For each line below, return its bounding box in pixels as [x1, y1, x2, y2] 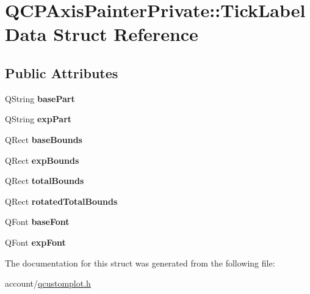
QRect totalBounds [5, 174, 84, 187]
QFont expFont [5, 235, 66, 248]
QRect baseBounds [5, 133, 82, 145]
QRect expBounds [5, 153, 79, 166]
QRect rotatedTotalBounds [5, 194, 118, 207]
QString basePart [5, 92, 75, 105]
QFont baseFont [5, 215, 70, 228]
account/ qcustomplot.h [5, 277, 91, 290]
